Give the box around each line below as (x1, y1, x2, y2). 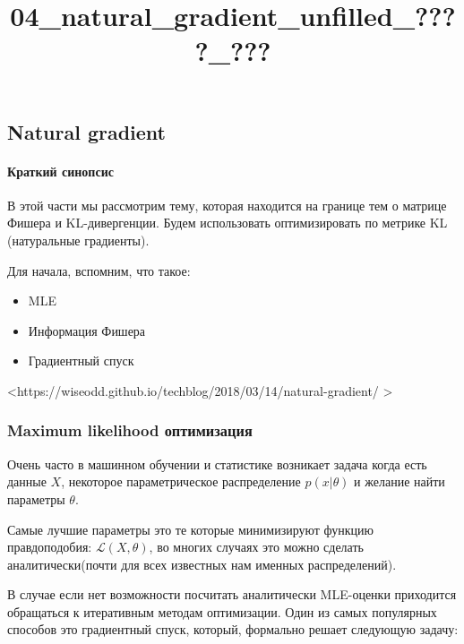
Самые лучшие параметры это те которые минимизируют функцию (7, 519, 374, 538)
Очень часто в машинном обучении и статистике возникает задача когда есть (7, 454, 427, 473)
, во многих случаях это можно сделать (149, 537, 364, 556)
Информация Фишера (28, 321, 146, 339)
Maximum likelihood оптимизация (7, 419, 253, 442)
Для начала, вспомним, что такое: (7, 261, 191, 279)
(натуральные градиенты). (7, 230, 150, 249)
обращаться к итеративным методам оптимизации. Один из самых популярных (7, 602, 437, 621)
